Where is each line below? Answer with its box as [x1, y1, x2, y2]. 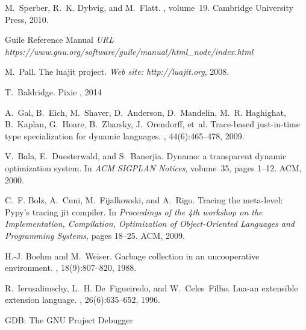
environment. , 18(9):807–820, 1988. [5, 261, 137, 274]
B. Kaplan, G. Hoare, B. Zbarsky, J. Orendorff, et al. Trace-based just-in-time [5, 118, 300, 130]
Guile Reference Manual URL [5, 33, 114, 46]
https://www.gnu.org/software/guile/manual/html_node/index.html [5, 45, 254, 57]
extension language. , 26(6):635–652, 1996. [5, 293, 160, 306]
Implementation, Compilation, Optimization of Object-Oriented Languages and [5, 217, 295, 230]
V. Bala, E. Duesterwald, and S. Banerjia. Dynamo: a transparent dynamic [5, 150, 287, 162]
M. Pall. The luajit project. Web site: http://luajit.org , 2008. [5, 65, 230, 78]
